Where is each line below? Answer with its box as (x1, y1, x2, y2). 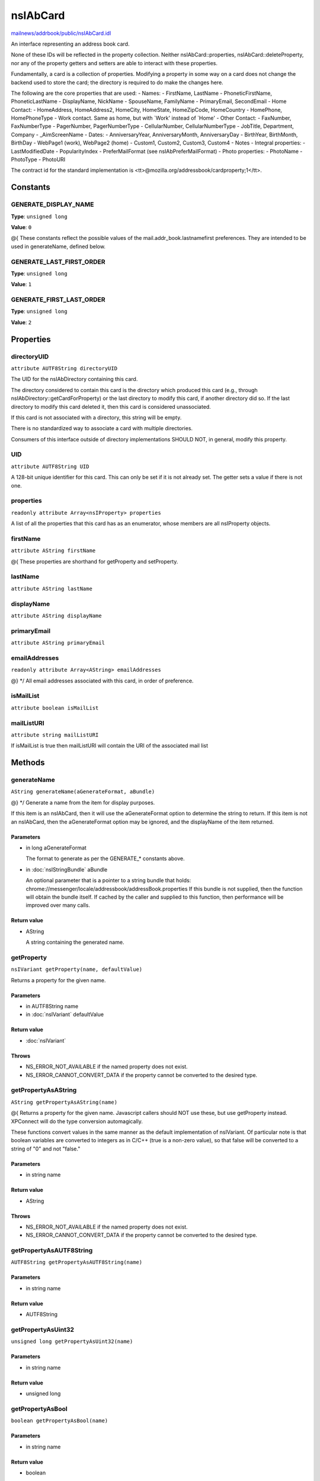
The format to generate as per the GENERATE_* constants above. (25, 855, 185, 862)
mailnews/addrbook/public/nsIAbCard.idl (11, 30, 111, 37)
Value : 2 (11, 319, 32, 326)
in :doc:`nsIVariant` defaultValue (25, 1011, 104, 1018)
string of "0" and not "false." (11, 1145, 81, 1152)
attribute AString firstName (11, 547, 96, 554)
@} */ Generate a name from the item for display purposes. (11, 799, 155, 806)
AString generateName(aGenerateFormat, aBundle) (11, 788, 155, 795)
